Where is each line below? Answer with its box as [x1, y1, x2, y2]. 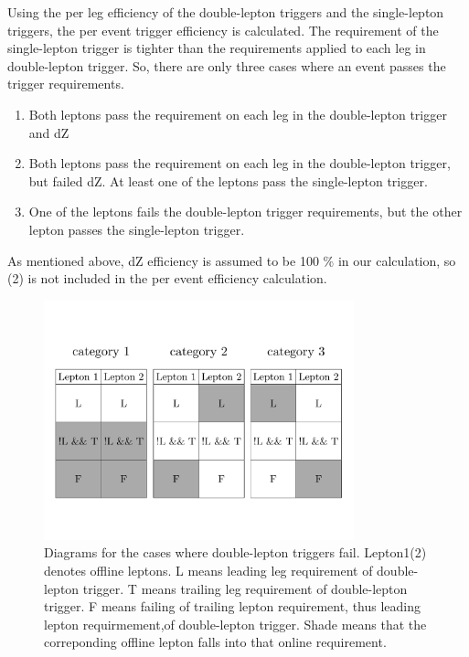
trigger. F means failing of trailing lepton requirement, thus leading [44, 597, 421, 616]
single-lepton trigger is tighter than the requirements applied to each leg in [7, 38, 426, 58]
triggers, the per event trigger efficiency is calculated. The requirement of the [7, 20, 439, 39]
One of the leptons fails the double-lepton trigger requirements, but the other [28, 202, 463, 221]
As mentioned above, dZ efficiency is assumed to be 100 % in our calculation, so [7, 250, 456, 270]
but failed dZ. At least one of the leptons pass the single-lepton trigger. [28, 171, 428, 190]
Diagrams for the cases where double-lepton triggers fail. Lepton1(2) [44, 543, 427, 562]
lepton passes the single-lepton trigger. [28, 219, 245, 238]
